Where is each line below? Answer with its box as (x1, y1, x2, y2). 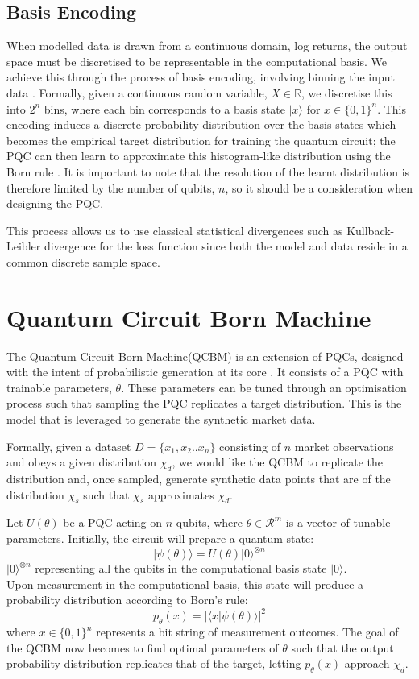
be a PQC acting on (63, 514, 163, 531)
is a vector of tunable (285, 514, 391, 531)
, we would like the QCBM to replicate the (172, 453, 383, 470)
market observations (294, 437, 394, 454)
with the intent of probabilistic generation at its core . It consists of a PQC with (6, 363, 404, 380)
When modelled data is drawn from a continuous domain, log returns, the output (6, 37, 408, 54)
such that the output (291, 639, 394, 656)
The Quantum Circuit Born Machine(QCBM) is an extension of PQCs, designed (6, 347, 404, 364)
